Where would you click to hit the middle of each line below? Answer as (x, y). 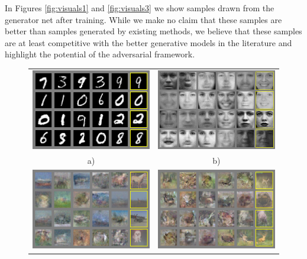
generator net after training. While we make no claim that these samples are (143, 19)
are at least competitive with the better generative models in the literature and (148, 42)
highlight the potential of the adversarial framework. (100, 54)
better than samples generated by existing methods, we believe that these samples (153, 31)
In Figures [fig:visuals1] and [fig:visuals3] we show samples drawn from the (140, 8)
